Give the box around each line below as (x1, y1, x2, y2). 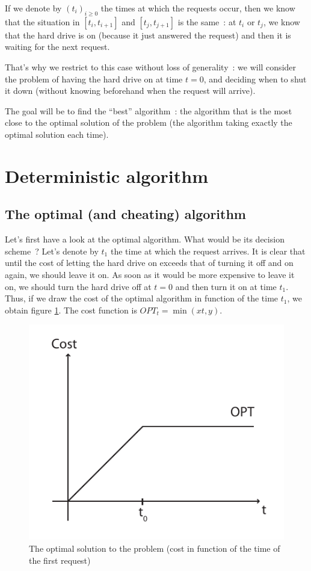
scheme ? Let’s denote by (5, 244, 99, 257)
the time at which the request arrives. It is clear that (110, 244, 306, 257)
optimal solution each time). (5, 128, 109, 140)
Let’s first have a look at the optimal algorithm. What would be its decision (5, 233, 285, 245)
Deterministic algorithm (5, 163, 208, 188)
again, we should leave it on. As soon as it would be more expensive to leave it (5, 268, 295, 280)
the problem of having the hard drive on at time (5, 72, 183, 85)
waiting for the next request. (5, 40, 110, 53)
